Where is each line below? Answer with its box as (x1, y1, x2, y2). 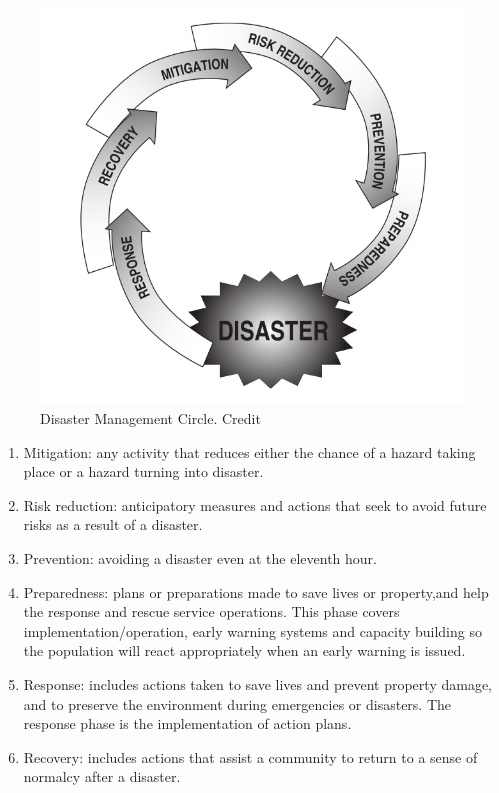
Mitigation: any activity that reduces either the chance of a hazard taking (23, 441, 476, 462)
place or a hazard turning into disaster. (23, 461, 264, 482)
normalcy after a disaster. (23, 766, 181, 787)
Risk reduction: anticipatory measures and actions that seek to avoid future (23, 494, 487, 515)
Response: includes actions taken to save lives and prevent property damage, (23, 674, 492, 695)
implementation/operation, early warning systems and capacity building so (23, 620, 482, 641)
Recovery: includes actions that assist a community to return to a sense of (23, 746, 478, 767)
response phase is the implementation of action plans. (23, 713, 352, 734)
